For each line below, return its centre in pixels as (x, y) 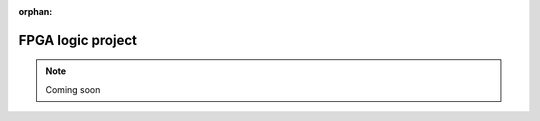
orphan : (35, 11)
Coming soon (73, 89)
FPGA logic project (77, 40)
